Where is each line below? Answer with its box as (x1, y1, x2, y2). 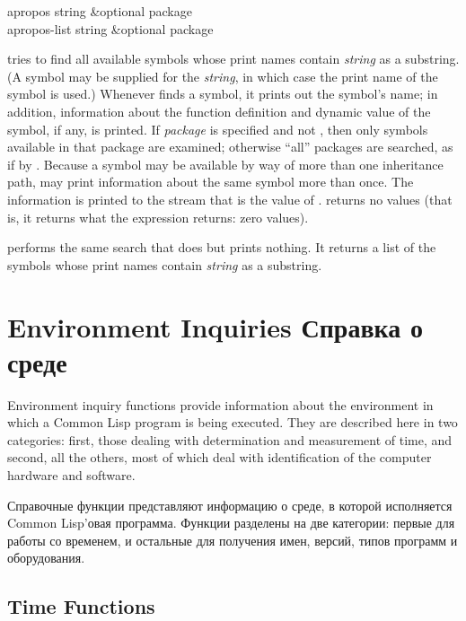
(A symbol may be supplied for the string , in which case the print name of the (7, 66, 438, 85)
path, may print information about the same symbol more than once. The (7, 172, 414, 191)
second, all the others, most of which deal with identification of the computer (7, 448, 432, 467)
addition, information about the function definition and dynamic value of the (7, 101, 431, 120)
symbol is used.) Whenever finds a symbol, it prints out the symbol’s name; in (7, 84, 438, 103)
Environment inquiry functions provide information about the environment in (7, 395, 434, 414)
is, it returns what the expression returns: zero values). (7, 207, 309, 226)
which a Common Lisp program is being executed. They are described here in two (7, 413, 458, 432)
